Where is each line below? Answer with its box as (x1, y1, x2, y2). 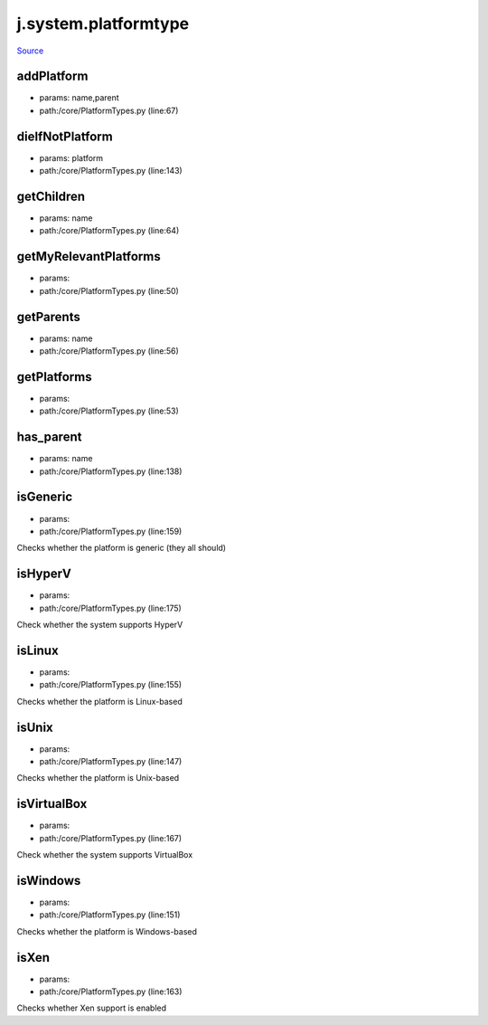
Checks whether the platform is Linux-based (16, 696, 183, 707)
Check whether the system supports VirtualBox (16, 849, 193, 860)
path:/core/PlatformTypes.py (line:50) (39, 285, 180, 296)
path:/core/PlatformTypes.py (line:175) (39, 603, 183, 613)
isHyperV (16, 566, 71, 582)
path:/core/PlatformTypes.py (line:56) (39, 346, 180, 356)
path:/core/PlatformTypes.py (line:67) (39, 105, 179, 116)
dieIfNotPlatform (16, 128, 113, 144)
